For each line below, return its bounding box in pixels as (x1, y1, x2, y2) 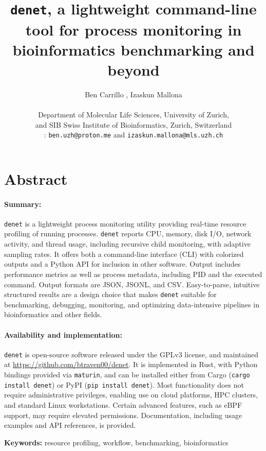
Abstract (4, 168, 68, 189)
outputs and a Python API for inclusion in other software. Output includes (4, 258, 241, 269)
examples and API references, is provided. (4, 420, 136, 430)
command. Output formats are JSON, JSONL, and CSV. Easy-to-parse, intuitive (4, 279, 260, 289)
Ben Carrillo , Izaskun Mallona (85, 89, 182, 99)
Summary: (4, 198, 42, 209)
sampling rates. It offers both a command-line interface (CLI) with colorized (4, 248, 244, 259)
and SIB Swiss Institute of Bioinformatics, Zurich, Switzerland (35, 119, 232, 130)
